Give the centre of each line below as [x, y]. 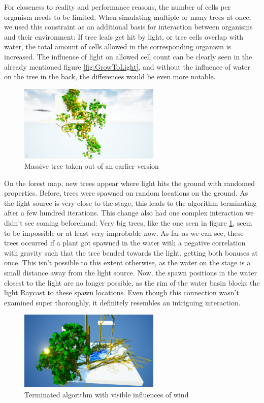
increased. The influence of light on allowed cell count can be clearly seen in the [128, 56]
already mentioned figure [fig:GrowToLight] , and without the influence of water [127, 66]
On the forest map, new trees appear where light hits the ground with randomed [129, 183]
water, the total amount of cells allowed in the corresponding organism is [118, 46]
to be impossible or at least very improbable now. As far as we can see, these [124, 232]
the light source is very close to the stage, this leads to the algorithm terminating [130, 203]
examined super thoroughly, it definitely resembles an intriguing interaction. [122, 302]
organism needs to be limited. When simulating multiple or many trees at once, [128, 17]
